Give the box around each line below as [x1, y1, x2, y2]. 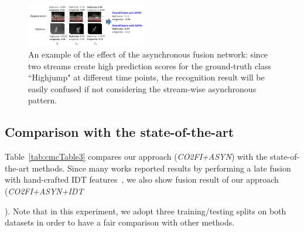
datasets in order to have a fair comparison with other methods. [5, 216, 235, 228]
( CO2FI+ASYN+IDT [5, 184, 84, 197]
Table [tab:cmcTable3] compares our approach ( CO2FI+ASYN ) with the [5, 150, 268, 163]
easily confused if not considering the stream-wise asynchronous [28, 82, 257, 95]
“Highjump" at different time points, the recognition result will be [28, 71, 265, 83]
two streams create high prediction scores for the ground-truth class [28, 59, 271, 72]
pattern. [28, 94, 57, 106]
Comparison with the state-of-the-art [5, 123, 234, 141]
